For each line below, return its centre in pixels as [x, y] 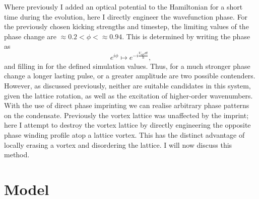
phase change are [30, 36]
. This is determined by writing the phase [186, 36]
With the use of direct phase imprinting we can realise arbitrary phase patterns [127, 105]
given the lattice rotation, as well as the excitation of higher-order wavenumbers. [128, 95]
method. [17, 155]
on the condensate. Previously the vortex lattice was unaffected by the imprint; [126, 115]
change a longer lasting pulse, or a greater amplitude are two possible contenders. [130, 76]
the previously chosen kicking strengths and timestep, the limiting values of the [126, 26]
